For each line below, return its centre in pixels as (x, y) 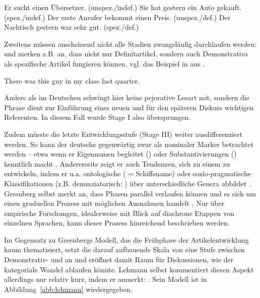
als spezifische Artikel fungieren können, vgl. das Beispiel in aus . (105, 63)
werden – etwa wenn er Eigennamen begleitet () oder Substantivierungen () (120, 154)
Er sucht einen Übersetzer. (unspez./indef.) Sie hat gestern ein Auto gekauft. (123, 7)
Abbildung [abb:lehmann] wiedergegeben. (68, 289)
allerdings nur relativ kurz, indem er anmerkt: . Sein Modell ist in (106, 279)
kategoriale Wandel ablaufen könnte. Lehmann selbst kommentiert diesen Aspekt (129, 269)
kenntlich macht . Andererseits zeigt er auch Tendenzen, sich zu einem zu (117, 163)
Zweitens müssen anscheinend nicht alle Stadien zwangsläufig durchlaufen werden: (130, 44)
